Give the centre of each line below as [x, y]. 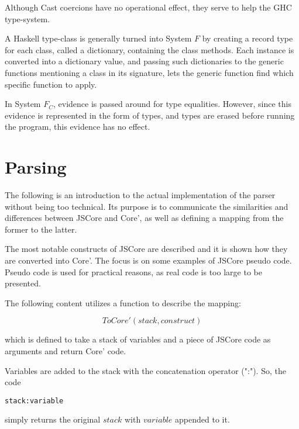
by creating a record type [248, 38]
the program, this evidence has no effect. [78, 127]
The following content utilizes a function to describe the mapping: [123, 302]
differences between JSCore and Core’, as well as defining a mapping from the [144, 218]
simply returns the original [53, 419]
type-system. [28, 18]
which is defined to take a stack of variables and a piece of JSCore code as [138, 339]
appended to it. [202, 419]
